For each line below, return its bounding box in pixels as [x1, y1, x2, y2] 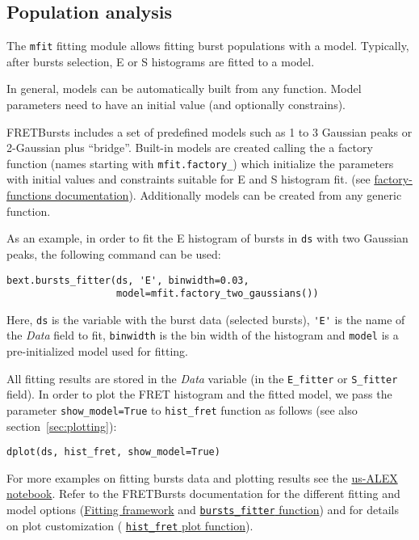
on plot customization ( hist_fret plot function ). [6, 517, 253, 534]
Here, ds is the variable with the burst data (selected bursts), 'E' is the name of [6, 310, 405, 327]
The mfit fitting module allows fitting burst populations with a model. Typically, [6, 37, 409, 54]
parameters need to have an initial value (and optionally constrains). [6, 96, 346, 113]
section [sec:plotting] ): [6, 417, 117, 434]
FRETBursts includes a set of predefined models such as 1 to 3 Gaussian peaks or [6, 123, 413, 140]
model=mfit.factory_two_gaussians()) [116, 288, 319, 300]
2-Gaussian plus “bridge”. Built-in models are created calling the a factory [6, 139, 373, 156]
